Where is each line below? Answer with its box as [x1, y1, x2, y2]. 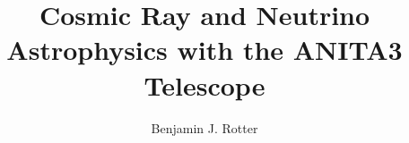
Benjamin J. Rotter [151, 118, 258, 137]
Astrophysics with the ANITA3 [6, 31, 403, 68]
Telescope [144, 66, 265, 103]
